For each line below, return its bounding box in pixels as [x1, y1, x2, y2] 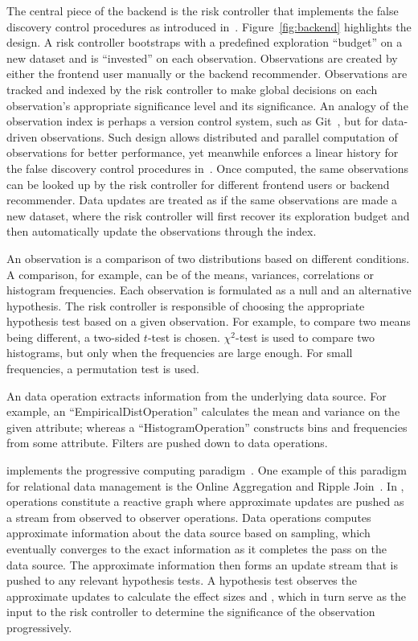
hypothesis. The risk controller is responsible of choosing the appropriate [6, 297, 365, 314]
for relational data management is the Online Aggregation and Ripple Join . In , [6, 477, 404, 494]
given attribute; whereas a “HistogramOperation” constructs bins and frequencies [6, 418, 408, 435]
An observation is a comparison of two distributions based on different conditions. [6, 249, 410, 266]
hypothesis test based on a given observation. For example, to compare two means [6, 313, 411, 330]
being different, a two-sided [6, 328, 141, 345]
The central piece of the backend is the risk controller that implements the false [6, 2, 399, 18]
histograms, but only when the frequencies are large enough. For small [6, 344, 353, 361]
